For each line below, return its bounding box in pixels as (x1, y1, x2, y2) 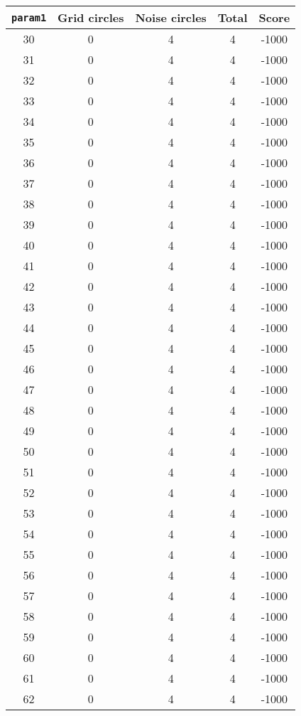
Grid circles (58, 9, 124, 26)
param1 (11, 11, 47, 23)
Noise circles (135, 9, 207, 26)
